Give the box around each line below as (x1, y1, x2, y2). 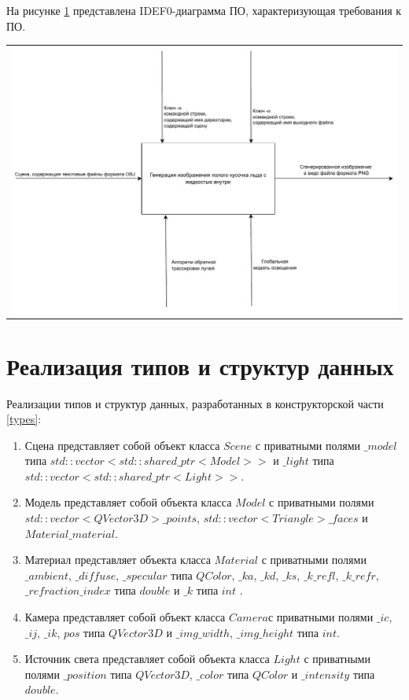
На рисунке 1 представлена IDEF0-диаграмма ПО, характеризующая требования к (6, 2, 402, 18)
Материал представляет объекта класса (24, 551, 211, 568)
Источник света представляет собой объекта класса (24, 650, 270, 667)
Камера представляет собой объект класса (24, 609, 226, 625)
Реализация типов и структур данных (6, 349, 394, 381)
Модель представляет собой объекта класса (24, 494, 232, 510)
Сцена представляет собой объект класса (24, 437, 220, 453)
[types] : (6, 411, 42, 427)
